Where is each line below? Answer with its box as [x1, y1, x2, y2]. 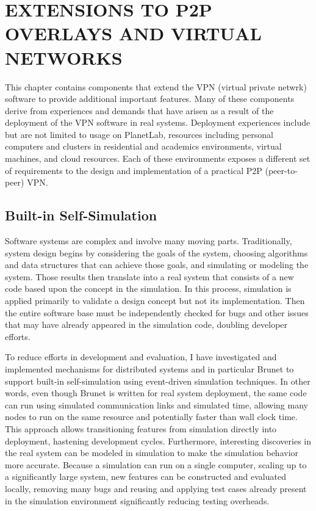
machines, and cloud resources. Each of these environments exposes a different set [5, 152, 311, 165]
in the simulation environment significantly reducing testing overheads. [5, 494, 270, 507]
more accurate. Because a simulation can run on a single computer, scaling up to [5, 458, 307, 471]
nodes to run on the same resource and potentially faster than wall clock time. [5, 410, 298, 423]
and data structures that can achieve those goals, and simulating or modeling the [5, 258, 309, 271]
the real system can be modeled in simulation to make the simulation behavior [5, 446, 299, 459]
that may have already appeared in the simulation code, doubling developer [5, 318, 288, 331]
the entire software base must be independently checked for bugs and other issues [5, 306, 309, 319]
